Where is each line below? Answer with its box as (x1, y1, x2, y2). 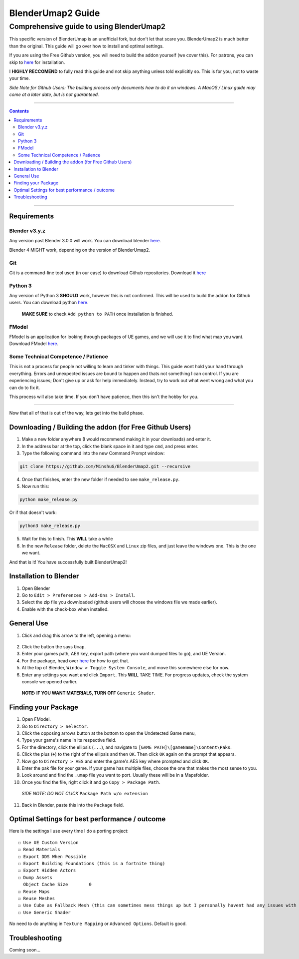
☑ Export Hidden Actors (18, 868, 76, 874)
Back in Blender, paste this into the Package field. (21, 802, 124, 808)
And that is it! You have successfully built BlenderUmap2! (9, 559, 127, 565)
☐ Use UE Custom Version (18, 840, 79, 845)
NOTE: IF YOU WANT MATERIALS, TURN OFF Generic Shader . (21, 690, 155, 696)
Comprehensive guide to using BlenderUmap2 (9, 22, 165, 31)
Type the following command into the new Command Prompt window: (21, 450, 165, 457)
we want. (21, 550, 41, 556)
